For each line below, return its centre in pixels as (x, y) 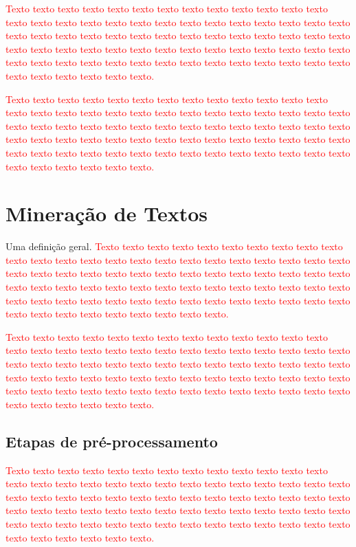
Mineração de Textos (107, 213)
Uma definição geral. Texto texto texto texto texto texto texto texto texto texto (174, 246)
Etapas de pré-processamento (112, 441)
